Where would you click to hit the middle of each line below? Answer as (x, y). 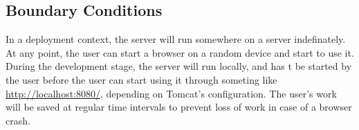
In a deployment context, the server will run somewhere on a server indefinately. (176, 39)
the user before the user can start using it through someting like (141, 79)
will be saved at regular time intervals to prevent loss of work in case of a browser (179, 107)
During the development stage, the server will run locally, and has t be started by (179, 66)
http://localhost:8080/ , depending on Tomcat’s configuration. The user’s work (171, 93)
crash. (18, 120)
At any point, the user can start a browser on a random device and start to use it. (180, 52)
